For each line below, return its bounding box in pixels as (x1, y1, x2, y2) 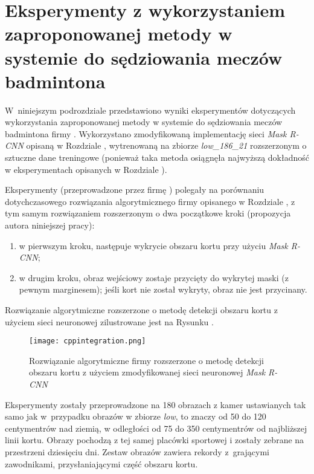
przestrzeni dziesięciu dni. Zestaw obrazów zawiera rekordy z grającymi (5, 446, 269, 458)
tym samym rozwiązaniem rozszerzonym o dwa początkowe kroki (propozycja (5, 207, 291, 219)
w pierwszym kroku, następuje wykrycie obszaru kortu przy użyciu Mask (19, 239, 288, 252)
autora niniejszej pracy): (5, 219, 95, 232)
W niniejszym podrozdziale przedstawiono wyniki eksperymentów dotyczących (5, 103, 296, 116)
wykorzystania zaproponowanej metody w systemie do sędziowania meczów (5, 115, 283, 128)
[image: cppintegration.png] (29, 337, 146, 346)
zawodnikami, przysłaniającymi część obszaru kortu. (5, 457, 198, 470)
